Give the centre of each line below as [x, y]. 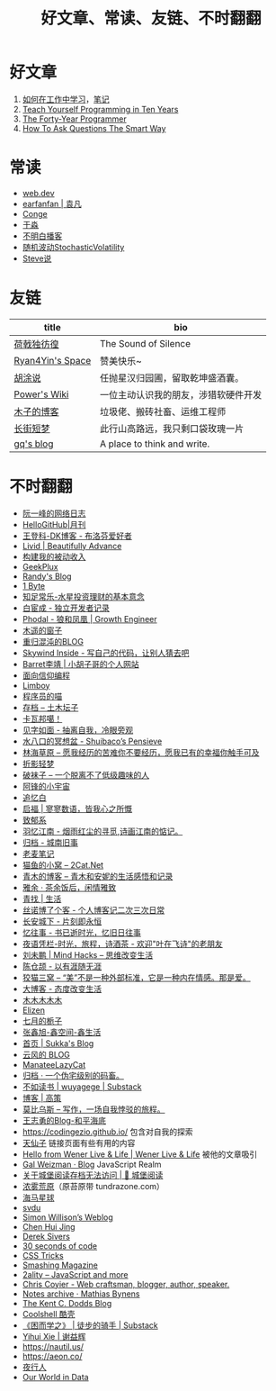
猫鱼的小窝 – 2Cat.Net [63, 864]
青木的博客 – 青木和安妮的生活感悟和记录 [98, 876]
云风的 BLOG [46, 1054]
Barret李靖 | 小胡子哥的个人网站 [80, 664]
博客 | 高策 [42, 1097]
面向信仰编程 [46, 675]
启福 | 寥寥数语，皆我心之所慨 [77, 808]
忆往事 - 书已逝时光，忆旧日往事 [82, 932]
